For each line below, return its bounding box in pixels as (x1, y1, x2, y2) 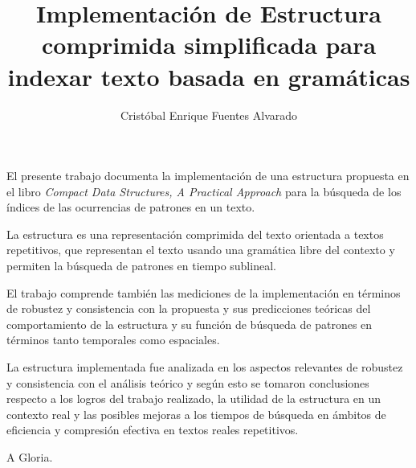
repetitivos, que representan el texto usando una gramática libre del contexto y (6, 241, 395, 258)
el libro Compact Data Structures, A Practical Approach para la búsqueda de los (6, 183, 402, 199)
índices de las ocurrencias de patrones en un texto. (6, 199, 255, 216)
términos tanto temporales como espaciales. (6, 331, 220, 348)
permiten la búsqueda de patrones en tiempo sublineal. (6, 257, 276, 274)
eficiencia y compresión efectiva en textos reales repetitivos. (6, 421, 299, 438)
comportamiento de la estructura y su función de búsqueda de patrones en (6, 315, 373, 332)
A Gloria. (6, 449, 53, 465)
